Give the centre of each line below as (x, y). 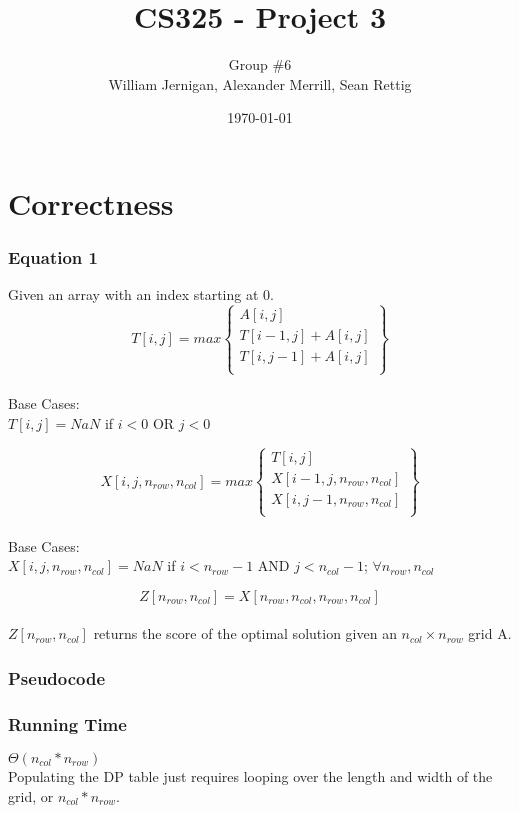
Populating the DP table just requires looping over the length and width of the (250, 775)
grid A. (490, 633)
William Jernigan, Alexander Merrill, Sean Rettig (260, 83)
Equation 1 (53, 257)
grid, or (31, 795)
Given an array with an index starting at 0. (141, 294)
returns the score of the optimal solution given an (245, 633)
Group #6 (260, 64)
